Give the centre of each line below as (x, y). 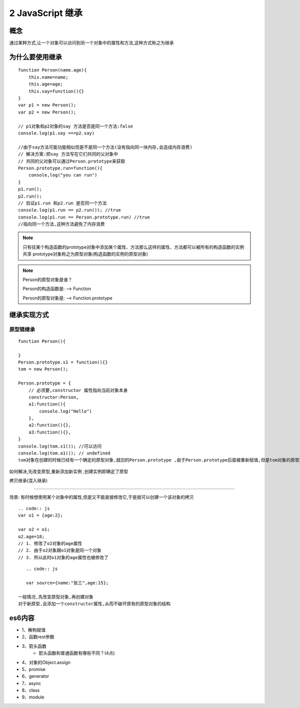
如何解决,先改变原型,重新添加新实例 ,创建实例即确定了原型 (69, 471)
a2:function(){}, (49, 425)
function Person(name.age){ (52, 70)
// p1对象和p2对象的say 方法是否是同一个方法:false (76, 126)
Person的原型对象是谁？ (47, 279)
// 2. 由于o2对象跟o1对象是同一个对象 (60, 550)
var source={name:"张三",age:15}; (67, 583)
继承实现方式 (29, 315)
